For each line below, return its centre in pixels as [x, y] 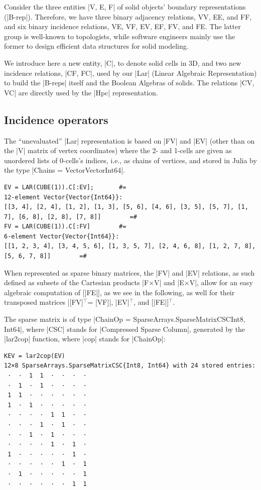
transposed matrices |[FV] [44, 302]
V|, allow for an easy [221, 282]
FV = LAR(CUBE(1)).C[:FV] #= [65, 227]
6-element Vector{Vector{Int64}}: [62, 236]
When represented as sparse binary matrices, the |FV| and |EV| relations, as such [129, 272]
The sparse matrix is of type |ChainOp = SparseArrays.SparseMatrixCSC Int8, [125, 319]
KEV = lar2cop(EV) [35, 356]
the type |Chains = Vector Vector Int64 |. [64, 170]
